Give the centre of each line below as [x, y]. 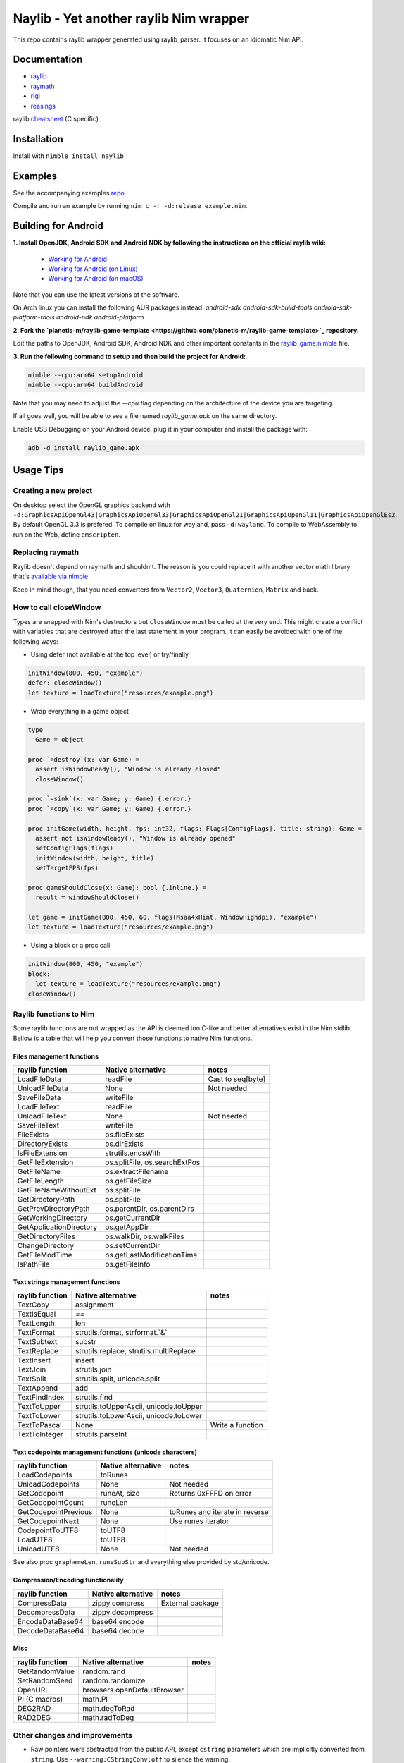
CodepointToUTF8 [48, 1530]
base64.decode [118, 1630]
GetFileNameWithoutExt [57, 1190]
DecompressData [46, 1612]
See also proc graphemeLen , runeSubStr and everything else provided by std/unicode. [141, 1562]
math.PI [95, 1699]
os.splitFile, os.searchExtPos [153, 1162]
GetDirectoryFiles [46, 1236]
